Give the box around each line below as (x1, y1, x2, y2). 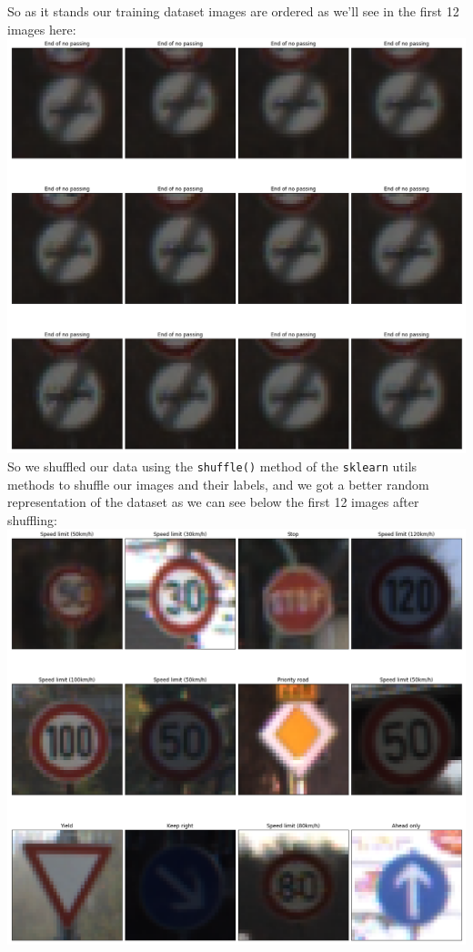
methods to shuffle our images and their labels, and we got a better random (7, 474, 429, 493)
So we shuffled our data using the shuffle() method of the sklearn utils (7, 457, 418, 476)
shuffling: (7, 510, 57, 529)
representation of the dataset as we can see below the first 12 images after (7, 492, 419, 511)
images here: (7, 19, 76, 38)
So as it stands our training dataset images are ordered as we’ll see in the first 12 (7, 2, 459, 20)
